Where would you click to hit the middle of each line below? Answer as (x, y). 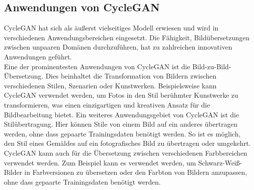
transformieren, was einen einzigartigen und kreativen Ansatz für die (107, 104)
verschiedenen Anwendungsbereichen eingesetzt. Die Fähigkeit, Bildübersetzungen (127, 37)
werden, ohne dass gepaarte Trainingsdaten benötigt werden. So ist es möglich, (122, 133)
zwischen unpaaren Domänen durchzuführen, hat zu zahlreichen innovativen (118, 47)
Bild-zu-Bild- (212, 66)
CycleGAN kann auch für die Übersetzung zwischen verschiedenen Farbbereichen (126, 152)
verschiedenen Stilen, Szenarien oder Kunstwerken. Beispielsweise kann (110, 85)
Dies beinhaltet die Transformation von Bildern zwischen (131, 76)
